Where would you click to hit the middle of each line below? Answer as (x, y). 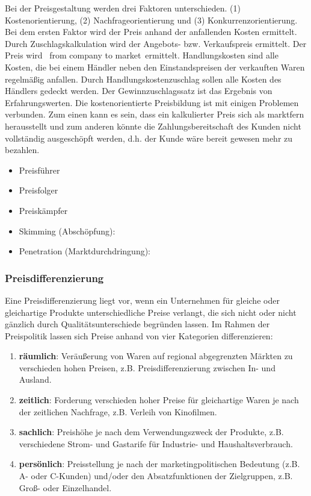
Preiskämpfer (43, 210)
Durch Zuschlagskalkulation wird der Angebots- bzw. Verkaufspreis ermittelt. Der (156, 43)
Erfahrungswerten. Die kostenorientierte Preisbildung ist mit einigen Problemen (152, 102)
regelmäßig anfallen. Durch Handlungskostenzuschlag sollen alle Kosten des (143, 79)
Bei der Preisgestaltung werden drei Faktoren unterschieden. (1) (123, 8)
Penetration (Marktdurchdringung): (85, 251)
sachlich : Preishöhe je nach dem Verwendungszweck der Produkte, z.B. (151, 432)
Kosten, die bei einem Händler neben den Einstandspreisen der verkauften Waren (155, 67)
